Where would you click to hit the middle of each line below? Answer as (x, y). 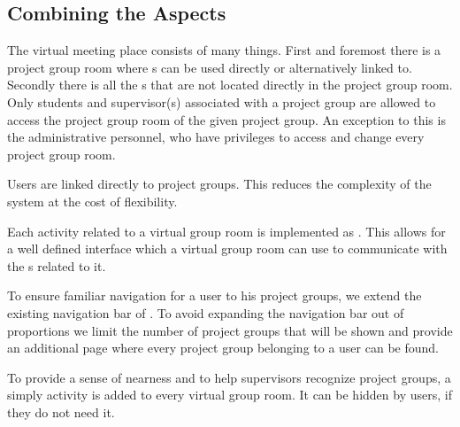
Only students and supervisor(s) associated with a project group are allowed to (222, 101)
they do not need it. (61, 411)
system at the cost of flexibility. (92, 201)
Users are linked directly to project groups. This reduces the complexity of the (219, 184)
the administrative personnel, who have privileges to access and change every (216, 137)
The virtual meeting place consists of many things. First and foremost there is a (224, 50)
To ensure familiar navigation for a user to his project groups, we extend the (215, 295)
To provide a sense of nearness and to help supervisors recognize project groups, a (229, 377)
